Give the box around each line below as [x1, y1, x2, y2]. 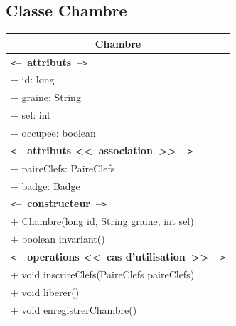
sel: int [21, 107, 51, 122]
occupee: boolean [21, 125, 96, 140]
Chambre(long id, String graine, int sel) [21, 214, 194, 228]
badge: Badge [21, 178, 80, 193]
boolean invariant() [21, 231, 105, 246]
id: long [21, 72, 55, 87]
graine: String [21, 90, 81, 105]
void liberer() [21, 284, 80, 299]
